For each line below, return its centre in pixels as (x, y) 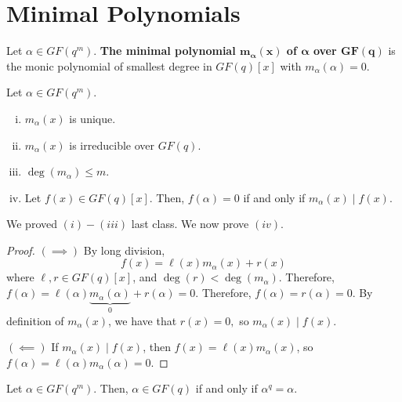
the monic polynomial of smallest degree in (109, 65)
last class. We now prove (190, 224)
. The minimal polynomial (165, 51)
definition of (35, 320)
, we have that (143, 320)
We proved (32, 224)
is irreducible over (112, 145)
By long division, (124, 250)
